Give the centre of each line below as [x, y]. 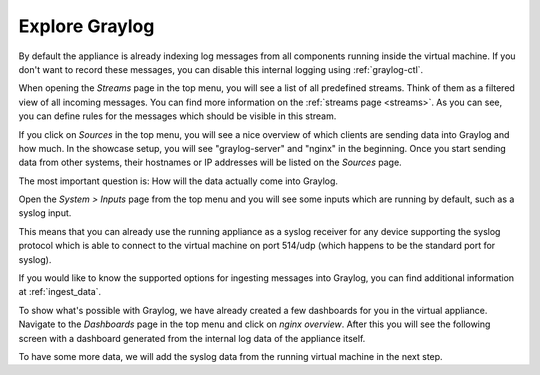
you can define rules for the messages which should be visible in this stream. [177, 116]
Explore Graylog [86, 26]
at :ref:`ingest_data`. [60, 292]
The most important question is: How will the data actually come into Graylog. [178, 181]
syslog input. [45, 213]
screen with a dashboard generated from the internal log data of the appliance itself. [192, 338]
